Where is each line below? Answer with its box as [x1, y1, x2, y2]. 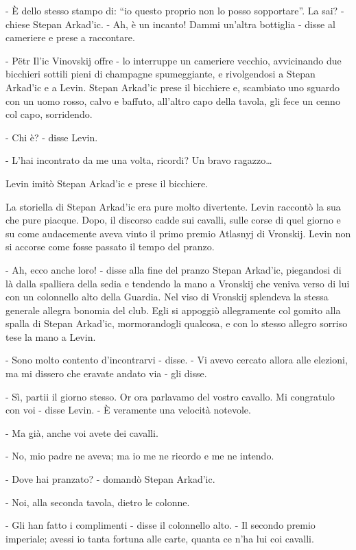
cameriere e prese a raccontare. [5, 30, 135, 45]
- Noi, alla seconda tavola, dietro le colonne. [5, 494, 190, 509]
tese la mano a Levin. [5, 329, 96, 344]
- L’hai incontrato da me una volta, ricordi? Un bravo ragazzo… [5, 153, 272, 167]
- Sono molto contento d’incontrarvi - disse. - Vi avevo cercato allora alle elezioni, [5, 352, 348, 367]
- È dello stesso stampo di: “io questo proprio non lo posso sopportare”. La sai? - [5, 3, 344, 17]
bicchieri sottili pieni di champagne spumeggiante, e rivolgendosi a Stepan [5, 67, 316, 81]
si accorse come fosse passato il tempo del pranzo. [5, 239, 215, 254]
